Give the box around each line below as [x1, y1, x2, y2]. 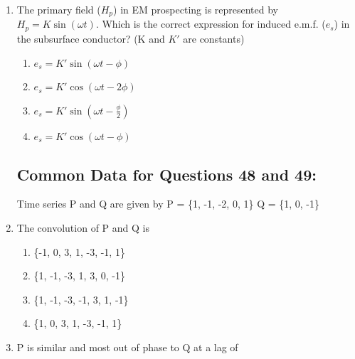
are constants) [183, 31, 245, 45]
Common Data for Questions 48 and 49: [16, 163, 317, 185]
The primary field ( [16, 2, 101, 16]
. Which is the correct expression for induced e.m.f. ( [95, 16, 326, 31]
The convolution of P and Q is [16, 220, 149, 235]
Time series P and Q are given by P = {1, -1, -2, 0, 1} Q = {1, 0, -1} [16, 196, 320, 211]
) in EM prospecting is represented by [113, 2, 279, 16]
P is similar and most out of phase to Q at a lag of [16, 340, 238, 355]
